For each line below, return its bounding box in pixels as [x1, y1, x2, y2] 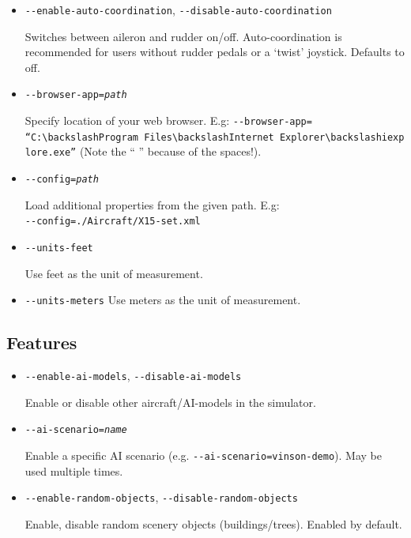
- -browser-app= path [25, 89, 127, 101]
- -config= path [25, 174, 99, 186]
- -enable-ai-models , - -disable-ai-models [25, 367, 242, 384]
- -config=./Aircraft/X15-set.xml [25, 216, 201, 228]
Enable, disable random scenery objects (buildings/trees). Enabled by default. [25, 515, 402, 532]
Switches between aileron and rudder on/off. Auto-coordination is [25, 28, 342, 44]
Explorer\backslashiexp [279, 131, 405, 143]
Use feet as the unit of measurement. [25, 265, 203, 281]
